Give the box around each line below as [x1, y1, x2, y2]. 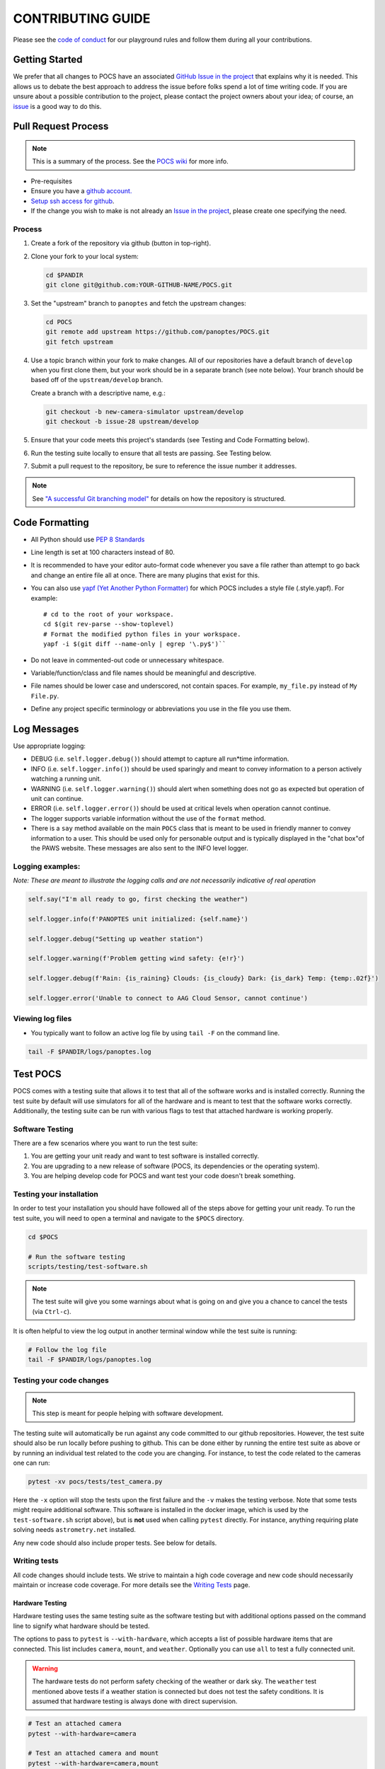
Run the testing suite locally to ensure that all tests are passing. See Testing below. [30, 449, 272, 457]
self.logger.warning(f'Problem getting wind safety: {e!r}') [28, 955, 245, 962]
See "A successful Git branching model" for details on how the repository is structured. [32, 494, 286, 502]
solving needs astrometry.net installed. [13, 1526, 136, 1534]
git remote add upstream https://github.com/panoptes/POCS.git [45, 328, 270, 336]
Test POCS [13, 1068, 62, 1081]
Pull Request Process [13, 120, 109, 132]
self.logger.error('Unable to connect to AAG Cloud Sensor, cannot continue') [28, 994, 308, 1002]
